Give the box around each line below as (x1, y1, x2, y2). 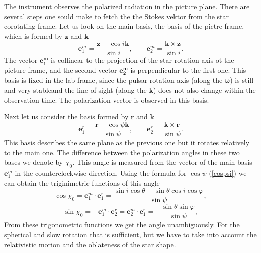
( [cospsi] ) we (209, 167, 247, 178)
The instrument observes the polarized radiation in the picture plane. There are (4, 1, 250, 11)
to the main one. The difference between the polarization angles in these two (4, 147, 240, 157)
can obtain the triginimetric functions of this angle (4, 177, 160, 188)
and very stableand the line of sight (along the (4, 85, 147, 95)
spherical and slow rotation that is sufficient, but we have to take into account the (4, 229, 257, 239)
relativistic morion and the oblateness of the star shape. (4, 239, 176, 249)
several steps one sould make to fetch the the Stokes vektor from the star (4, 11, 229, 21)
